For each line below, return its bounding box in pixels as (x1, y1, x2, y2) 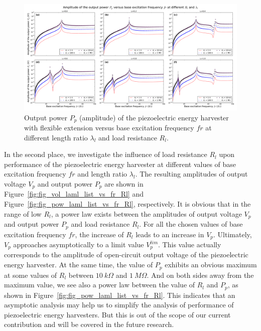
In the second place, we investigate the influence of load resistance (4, 149, 207, 159)
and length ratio (77, 169, 127, 179)
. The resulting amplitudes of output (135, 169, 248, 179)
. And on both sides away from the (147, 269, 254, 280)
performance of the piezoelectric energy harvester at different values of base (4, 158, 236, 169)
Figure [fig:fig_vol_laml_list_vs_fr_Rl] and (4, 189, 144, 199)
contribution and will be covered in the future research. (4, 319, 174, 329)
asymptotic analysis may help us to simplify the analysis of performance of (4, 299, 234, 310)
